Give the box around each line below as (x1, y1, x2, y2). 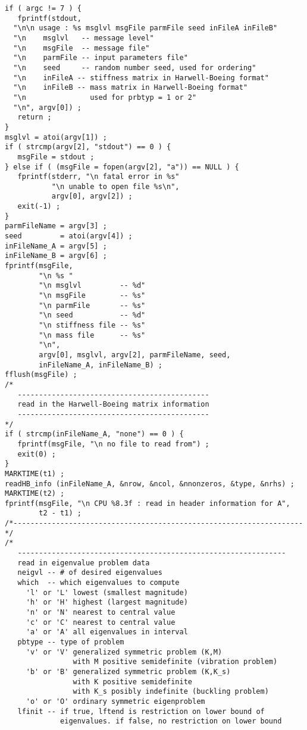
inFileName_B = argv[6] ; (5, 251, 107, 260)
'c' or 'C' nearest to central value (26, 618, 176, 627)
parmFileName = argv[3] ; (5, 222, 107, 231)
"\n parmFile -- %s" (39, 301, 146, 310)
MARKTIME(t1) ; (5, 469, 65, 478)
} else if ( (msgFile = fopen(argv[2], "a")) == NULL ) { (5, 162, 239, 171)
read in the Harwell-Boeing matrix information (17, 400, 209, 409)
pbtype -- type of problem (17, 638, 124, 646)
